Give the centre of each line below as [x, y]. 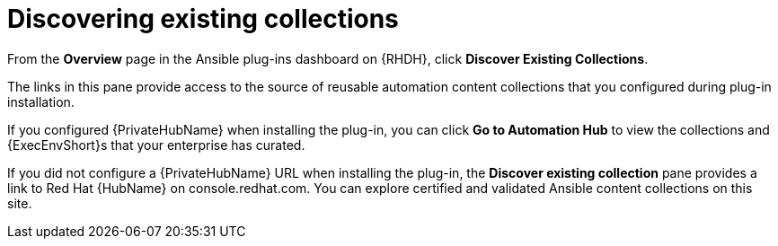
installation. [41, 101]
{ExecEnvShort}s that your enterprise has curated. [156, 145]
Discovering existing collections [203, 19]
